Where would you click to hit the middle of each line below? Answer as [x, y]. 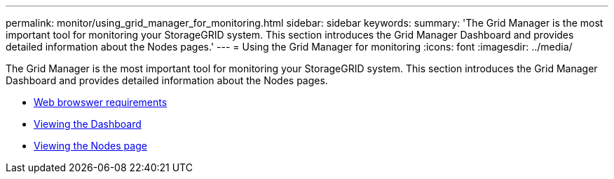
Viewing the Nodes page [90, 146]
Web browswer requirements [101, 102]
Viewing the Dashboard [88, 124]
